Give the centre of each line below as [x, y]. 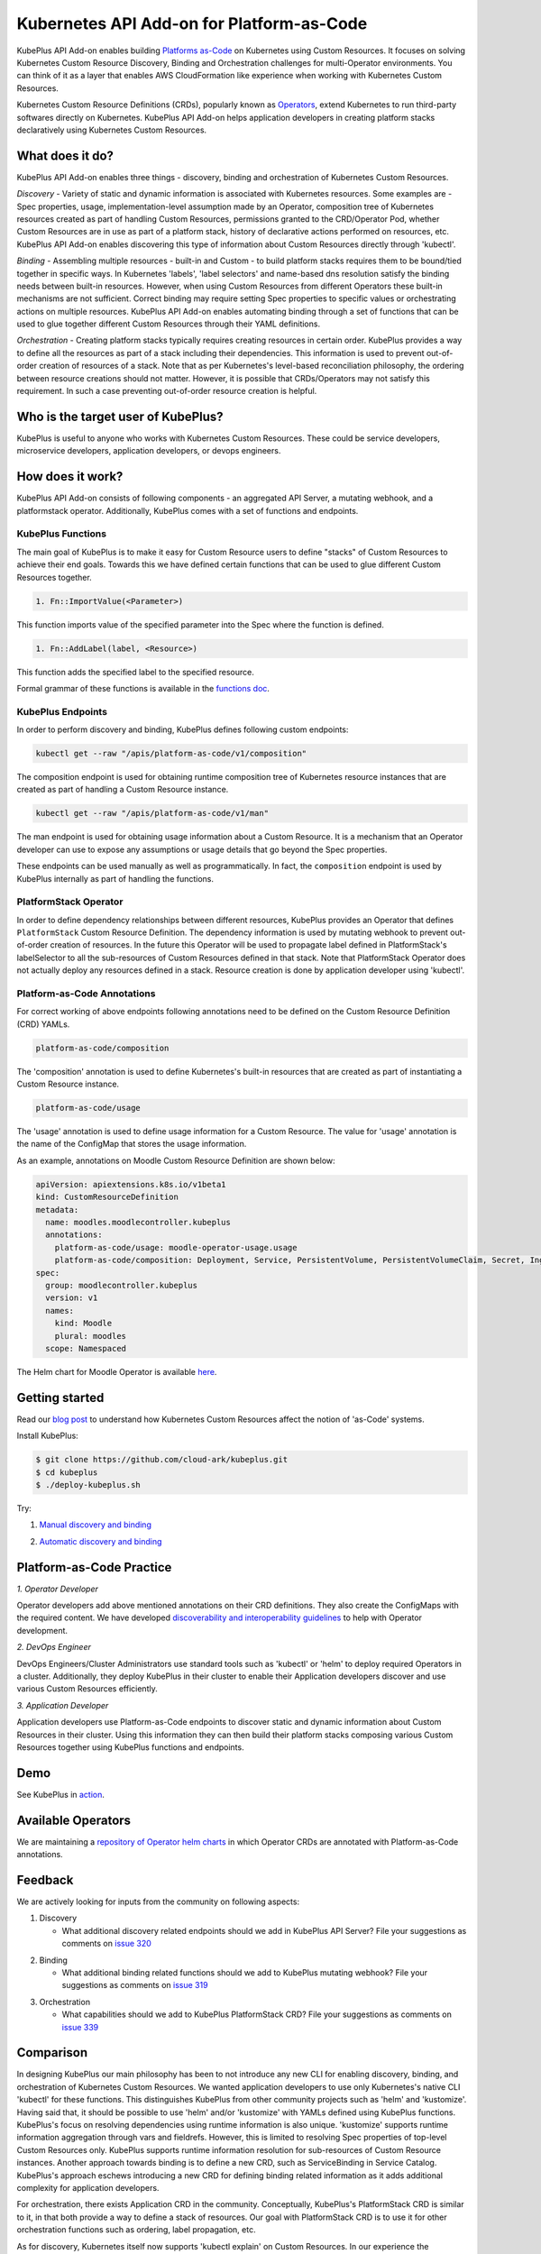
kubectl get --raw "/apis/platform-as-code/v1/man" [152, 813]
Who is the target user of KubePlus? [120, 416]
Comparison [52, 2052]
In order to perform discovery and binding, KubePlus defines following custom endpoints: [183, 729]
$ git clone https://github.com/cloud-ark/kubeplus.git [162, 1460]
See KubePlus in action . [61, 1794]
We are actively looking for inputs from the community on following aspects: [158, 1901]
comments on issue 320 [107, 1944]
